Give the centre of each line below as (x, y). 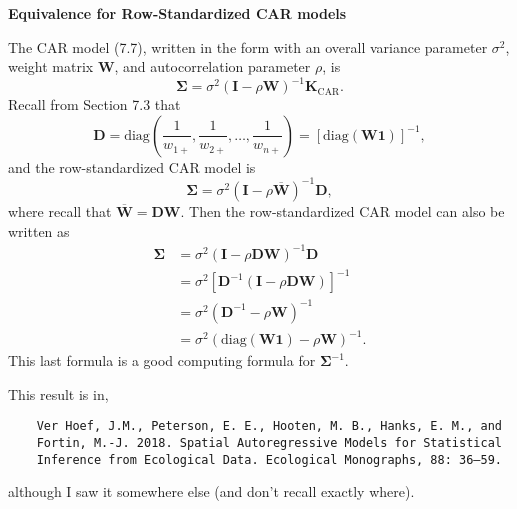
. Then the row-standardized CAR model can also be (342, 210)
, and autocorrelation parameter (212, 66)
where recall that (60, 210)
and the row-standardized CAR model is (132, 166)
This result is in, (58, 393)
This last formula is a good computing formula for (162, 360)
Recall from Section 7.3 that (94, 104)
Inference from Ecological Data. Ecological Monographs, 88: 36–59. (269, 459)
